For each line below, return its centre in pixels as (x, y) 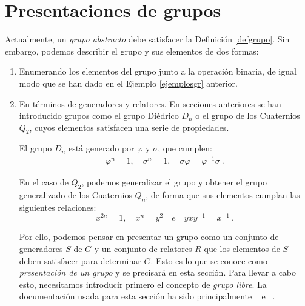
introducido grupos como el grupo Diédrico (99, 115)
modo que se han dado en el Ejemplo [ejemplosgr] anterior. (128, 83)
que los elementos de (242, 249)
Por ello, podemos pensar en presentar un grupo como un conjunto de (149, 237)
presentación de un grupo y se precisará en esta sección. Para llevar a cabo (158, 272)
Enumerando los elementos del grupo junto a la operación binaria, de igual (158, 71)
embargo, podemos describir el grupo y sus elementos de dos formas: (132, 51)
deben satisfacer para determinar (80, 260)
